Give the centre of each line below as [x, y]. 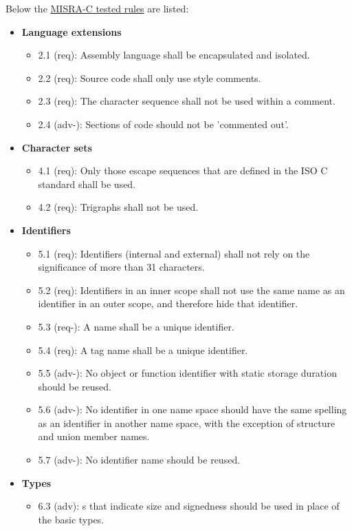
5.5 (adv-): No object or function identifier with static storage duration [187, 373]
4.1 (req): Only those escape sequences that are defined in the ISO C [183, 170]
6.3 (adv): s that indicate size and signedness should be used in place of [189, 506]
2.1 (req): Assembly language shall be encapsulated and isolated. [174, 55]
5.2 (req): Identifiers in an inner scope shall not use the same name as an [191, 290]
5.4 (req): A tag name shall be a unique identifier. [143, 350]
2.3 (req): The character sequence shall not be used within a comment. [187, 101]
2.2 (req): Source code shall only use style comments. [150, 77]
